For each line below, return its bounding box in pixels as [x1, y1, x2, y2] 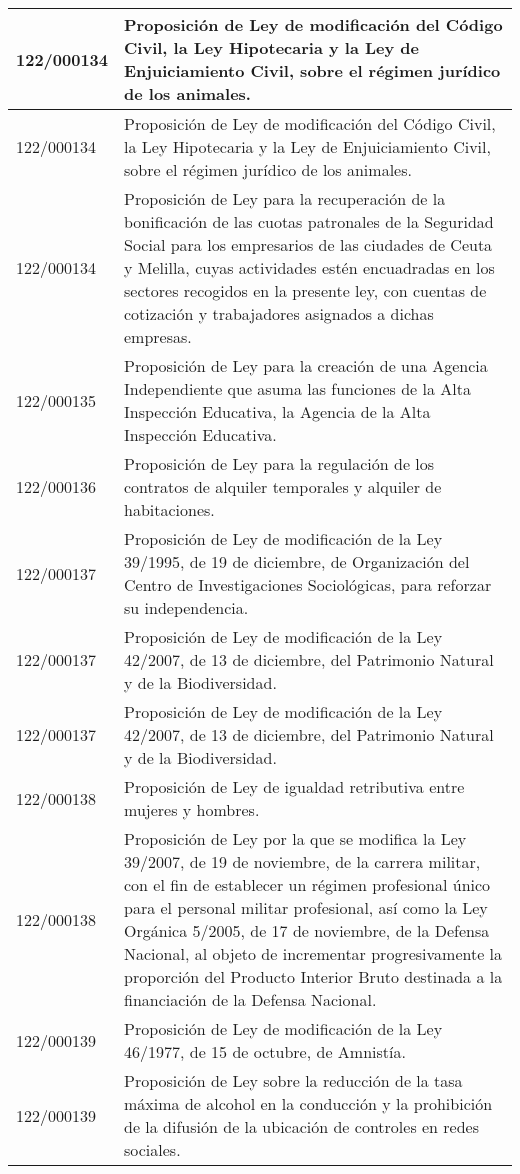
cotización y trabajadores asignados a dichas [124, 302, 434, 325]
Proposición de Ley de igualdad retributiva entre [124, 775, 465, 798]
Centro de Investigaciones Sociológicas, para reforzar [124, 573, 492, 596]
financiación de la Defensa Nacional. [124, 988, 377, 1011]
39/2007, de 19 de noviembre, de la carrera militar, [124, 850, 481, 873]
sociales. [124, 1138, 181, 1161]
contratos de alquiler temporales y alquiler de [124, 475, 442, 498]
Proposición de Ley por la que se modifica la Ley [124, 827, 467, 850]
